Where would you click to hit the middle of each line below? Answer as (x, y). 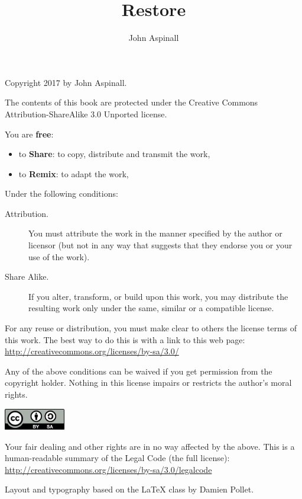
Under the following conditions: (61, 193)
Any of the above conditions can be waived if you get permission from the (139, 371)
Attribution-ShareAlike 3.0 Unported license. (86, 113)
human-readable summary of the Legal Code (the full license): (117, 458)
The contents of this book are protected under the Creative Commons (131, 102)
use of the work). (59, 256)
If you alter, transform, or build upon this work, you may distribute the (158, 296)
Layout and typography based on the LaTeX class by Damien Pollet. (129, 489)
